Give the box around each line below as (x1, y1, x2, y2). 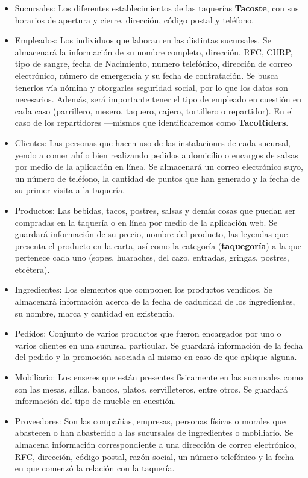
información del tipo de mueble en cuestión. (14, 394, 177, 407)
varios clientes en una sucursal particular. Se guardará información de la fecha (14, 338, 303, 351)
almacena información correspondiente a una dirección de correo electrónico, (14, 438, 297, 450)
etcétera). (14, 262, 50, 275)
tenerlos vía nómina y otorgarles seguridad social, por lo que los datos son (14, 81, 288, 93)
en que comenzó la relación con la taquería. (14, 462, 175, 474)
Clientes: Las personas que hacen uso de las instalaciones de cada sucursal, (14, 136, 291, 149)
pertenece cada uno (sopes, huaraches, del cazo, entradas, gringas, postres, (14, 251, 289, 264)
